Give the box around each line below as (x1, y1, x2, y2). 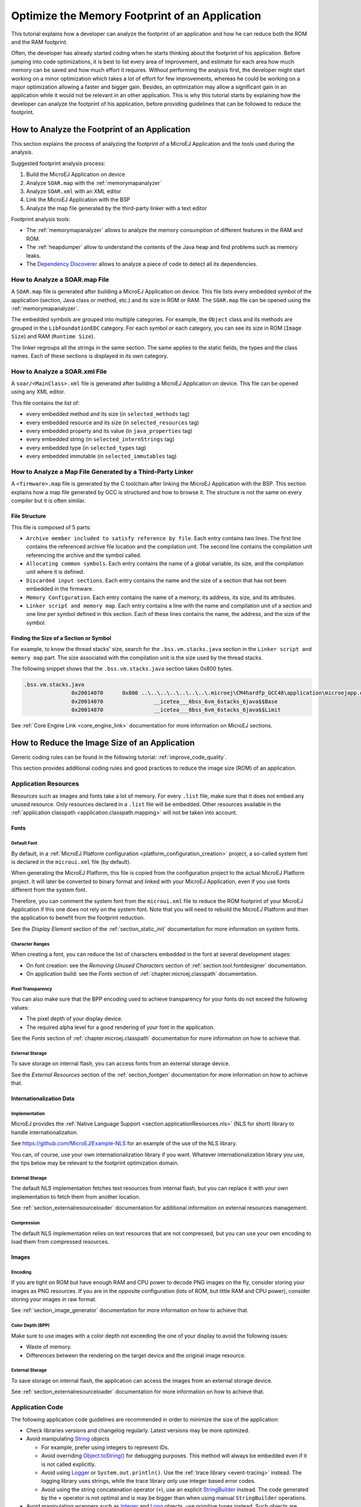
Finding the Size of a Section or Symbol (11, 634, 111, 641)
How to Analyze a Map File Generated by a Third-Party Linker (11, 467, 194, 476)
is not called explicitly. (41, 1461, 96, 1468)
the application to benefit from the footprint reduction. (11, 914, 146, 922)
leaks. (26, 252, 42, 259)
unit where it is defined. (26, 568, 85, 576)
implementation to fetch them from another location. (11, 1193, 141, 1200)
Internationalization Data (11, 1095, 75, 1103)
